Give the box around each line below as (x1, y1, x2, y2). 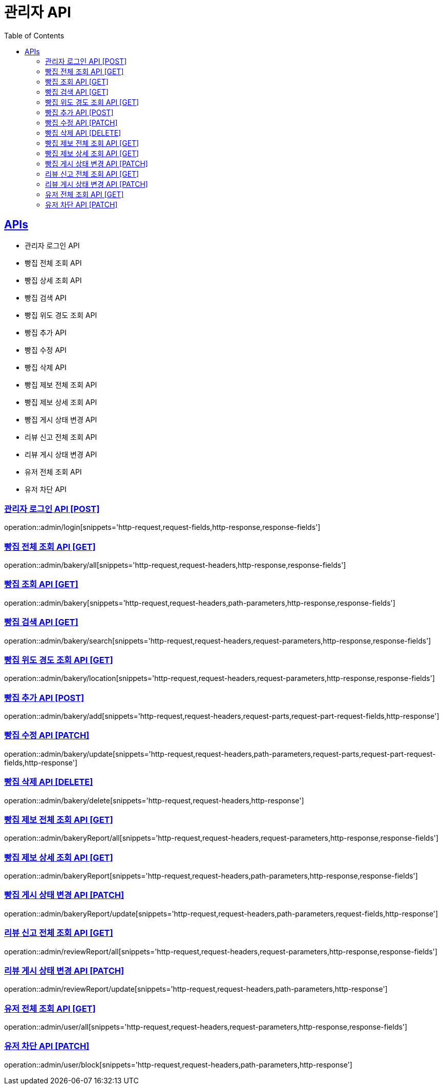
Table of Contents (4, 31, 65, 40)
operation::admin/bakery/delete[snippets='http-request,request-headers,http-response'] (4, 796, 304, 805)
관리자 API (4, 4, 71, 21)
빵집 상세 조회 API (25, 275, 82, 285)
